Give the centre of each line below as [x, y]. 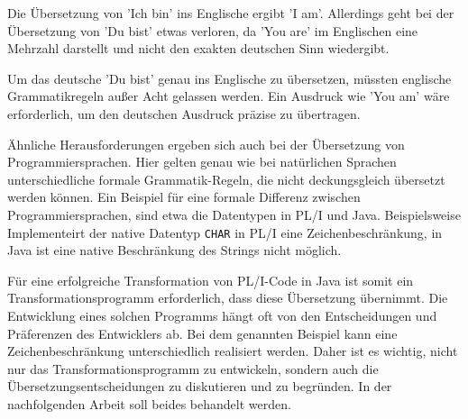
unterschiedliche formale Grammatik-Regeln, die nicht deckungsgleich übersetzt [226, 179]
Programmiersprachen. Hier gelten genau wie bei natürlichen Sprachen [202, 162]
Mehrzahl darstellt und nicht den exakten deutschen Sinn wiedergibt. [198, 48]
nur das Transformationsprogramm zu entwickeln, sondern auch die [193, 368]
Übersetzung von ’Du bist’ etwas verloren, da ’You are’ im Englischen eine [213, 30]
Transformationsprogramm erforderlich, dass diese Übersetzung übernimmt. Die [228, 298]
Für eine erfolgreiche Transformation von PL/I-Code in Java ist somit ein [211, 280]
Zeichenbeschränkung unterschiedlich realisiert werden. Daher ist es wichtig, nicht [233, 351]
